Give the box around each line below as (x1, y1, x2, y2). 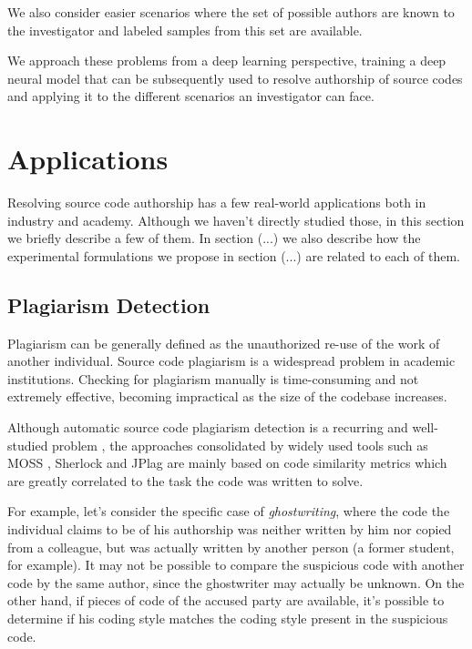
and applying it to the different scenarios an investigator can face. (7, 86, 375, 106)
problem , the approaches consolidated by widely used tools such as (52, 435, 428, 454)
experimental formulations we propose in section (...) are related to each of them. (7, 246, 461, 265)
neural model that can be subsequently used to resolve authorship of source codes (7, 68, 463, 87)
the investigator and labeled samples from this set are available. (7, 20, 363, 39)
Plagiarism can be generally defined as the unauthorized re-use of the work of (7, 333, 440, 352)
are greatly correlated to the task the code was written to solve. (7, 471, 364, 490)
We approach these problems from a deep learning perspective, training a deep (7, 51, 446, 70)
